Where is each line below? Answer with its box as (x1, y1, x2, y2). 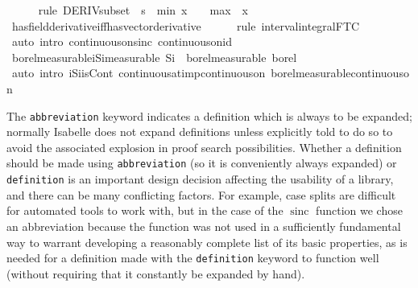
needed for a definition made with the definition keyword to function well (6, 249, 379, 266)
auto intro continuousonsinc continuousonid (11, 33, 232, 50)
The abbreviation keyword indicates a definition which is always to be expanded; (6, 107, 412, 124)
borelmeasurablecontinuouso (271, 64, 409, 81)
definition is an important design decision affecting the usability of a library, (6, 171, 394, 187)
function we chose (316, 202, 403, 219)
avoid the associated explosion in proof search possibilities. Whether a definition (6, 138, 402, 155)
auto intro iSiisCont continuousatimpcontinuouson (11, 64, 266, 81)
